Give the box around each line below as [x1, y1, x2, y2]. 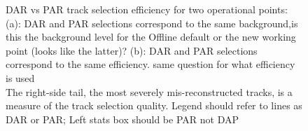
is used [6, 70, 35, 85]
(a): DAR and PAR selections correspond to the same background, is [6, 15, 298, 30]
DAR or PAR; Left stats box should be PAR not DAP [6, 111, 239, 126]
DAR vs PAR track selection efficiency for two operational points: [6, 2, 288, 16]
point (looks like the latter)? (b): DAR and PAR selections [6, 43, 258, 57]
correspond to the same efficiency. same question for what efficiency [6, 57, 295, 71]
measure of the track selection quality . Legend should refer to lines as [6, 98, 302, 113]
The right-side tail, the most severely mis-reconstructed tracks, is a [6, 84, 293, 99]
